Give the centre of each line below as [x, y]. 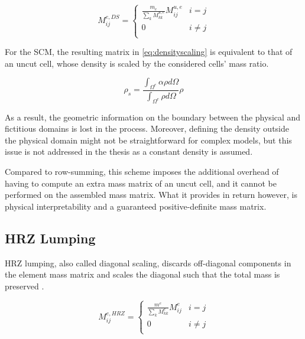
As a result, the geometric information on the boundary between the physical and [153, 117]
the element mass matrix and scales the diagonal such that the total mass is [142, 274]
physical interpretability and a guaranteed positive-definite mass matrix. [136, 206]
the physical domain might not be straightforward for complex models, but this [148, 140]
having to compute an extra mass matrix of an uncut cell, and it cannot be [141, 183]
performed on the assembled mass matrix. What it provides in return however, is [151, 195]
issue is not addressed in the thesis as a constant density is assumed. [129, 151]
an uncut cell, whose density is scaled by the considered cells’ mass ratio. [137, 63]
